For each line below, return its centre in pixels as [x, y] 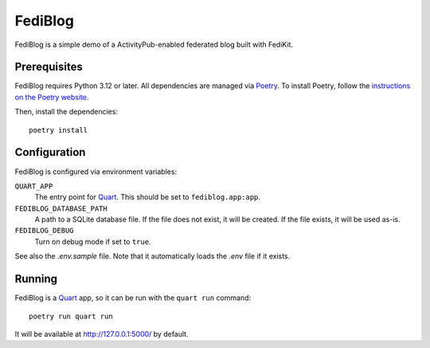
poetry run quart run [71, 316]
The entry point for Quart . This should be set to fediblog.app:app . [147, 197]
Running [36, 279]
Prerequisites [49, 67]
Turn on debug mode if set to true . [93, 242]
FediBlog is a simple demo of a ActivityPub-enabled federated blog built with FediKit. [154, 44]
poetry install [59, 130]
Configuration [50, 152]
